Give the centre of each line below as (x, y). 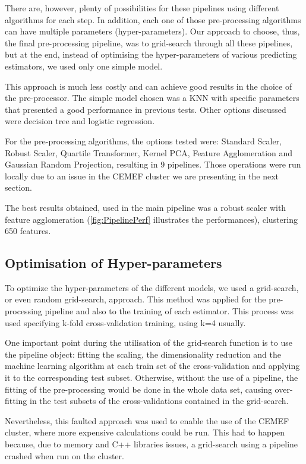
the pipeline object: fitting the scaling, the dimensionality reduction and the (143, 354)
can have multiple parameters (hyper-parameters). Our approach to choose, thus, (152, 31)
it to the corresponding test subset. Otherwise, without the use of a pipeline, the (152, 378)
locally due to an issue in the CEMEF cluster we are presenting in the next (142, 176)
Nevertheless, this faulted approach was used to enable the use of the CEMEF (147, 420)
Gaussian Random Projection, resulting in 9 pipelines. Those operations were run (153, 164)
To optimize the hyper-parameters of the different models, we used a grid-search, (152, 287)
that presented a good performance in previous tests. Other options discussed (146, 109)
